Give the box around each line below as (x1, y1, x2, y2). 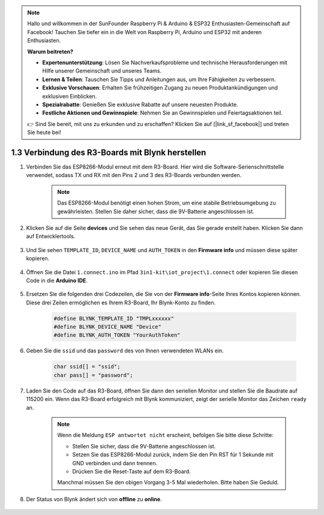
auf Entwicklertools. (26, 233, 76, 240)
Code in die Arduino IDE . (26, 277, 88, 284)
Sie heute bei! (27, 129, 61, 136)
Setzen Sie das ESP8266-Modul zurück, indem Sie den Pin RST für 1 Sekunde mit (72, 451, 274, 459)
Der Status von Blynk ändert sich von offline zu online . (26, 495, 162, 502)
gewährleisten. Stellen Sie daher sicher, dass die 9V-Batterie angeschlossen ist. (57, 208, 254, 215)
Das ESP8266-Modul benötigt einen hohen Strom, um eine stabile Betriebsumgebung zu (57, 199, 276, 206)
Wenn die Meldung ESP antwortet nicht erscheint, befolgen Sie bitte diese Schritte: (57, 432, 274, 439)
